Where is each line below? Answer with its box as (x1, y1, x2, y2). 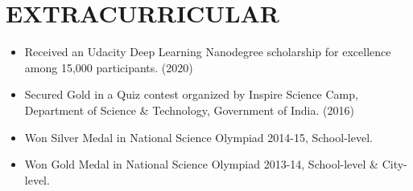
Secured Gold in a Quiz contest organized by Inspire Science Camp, (24, 86, 358, 103)
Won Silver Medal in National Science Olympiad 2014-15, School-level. (24, 128, 373, 145)
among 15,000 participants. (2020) (24, 59, 193, 75)
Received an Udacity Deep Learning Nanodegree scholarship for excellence (24, 43, 391, 60)
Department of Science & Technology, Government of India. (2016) (24, 101, 354, 118)
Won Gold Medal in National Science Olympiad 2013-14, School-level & (24, 156, 378, 173)
